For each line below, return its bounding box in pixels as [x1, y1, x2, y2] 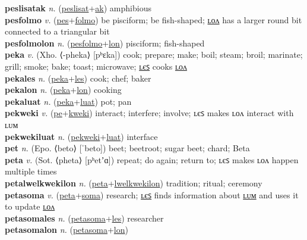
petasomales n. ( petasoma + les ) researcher [5, 211, 164, 224]
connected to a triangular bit [5, 25, 110, 38]
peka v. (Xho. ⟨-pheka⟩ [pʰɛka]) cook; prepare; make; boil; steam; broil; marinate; [5, 48, 303, 61]
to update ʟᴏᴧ [5, 200, 55, 213]
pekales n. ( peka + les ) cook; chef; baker [5, 71, 151, 84]
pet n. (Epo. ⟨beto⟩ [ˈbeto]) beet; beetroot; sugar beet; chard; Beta [5, 142, 250, 154]
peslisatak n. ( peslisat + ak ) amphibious [5, 2, 151, 14]
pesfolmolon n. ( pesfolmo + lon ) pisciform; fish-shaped [5, 36, 205, 49]
